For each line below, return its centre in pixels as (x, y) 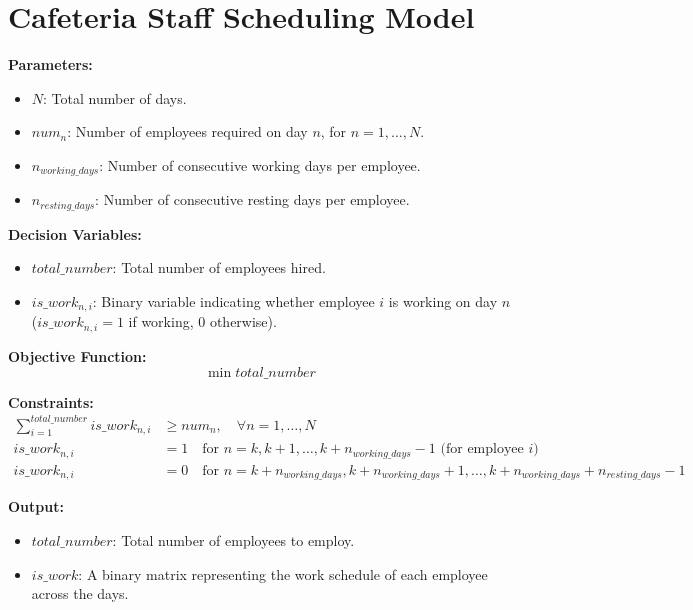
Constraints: (51, 401)
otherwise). (243, 321)
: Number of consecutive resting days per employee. (252, 199)
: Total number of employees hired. (219, 267)
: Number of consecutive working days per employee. (260, 164)
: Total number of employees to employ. (233, 539)
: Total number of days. (115, 97)
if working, (161, 321)
